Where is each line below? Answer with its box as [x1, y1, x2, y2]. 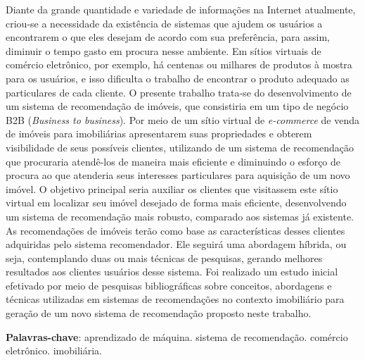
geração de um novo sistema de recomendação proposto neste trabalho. [6, 306, 312, 321]
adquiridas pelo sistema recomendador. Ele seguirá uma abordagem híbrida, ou [6, 237, 347, 252]
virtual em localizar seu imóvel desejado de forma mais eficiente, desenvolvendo [6, 195, 347, 210]
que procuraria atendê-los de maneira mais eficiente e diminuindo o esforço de [6, 154, 341, 168]
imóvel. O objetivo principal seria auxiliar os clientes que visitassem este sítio [6, 181, 338, 196]
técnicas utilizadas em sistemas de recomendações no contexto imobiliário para [6, 292, 345, 306]
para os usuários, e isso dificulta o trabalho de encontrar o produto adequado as [6, 70, 350, 85]
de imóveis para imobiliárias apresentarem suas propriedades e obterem [6, 126, 312, 141]
